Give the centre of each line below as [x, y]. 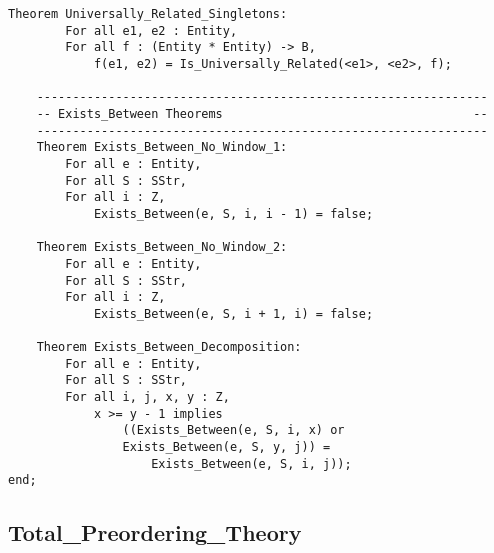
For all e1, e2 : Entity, [151, 30]
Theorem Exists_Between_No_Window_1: [162, 147]
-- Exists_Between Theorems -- [262, 113]
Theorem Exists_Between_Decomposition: [169, 347]
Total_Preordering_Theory [155, 532]
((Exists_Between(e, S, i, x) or [233, 430]
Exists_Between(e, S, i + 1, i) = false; [233, 313]
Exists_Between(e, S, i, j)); [251, 463]
